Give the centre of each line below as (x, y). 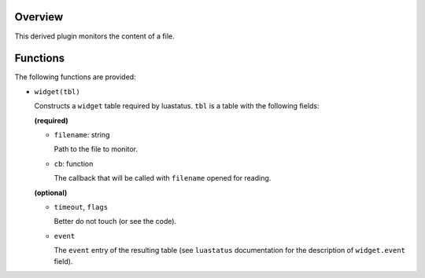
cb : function (74, 163)
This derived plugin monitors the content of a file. (94, 36)
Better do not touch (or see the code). (115, 221)
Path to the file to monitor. (96, 149)
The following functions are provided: (76, 77)
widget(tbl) (57, 91)
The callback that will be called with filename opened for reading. (163, 178)
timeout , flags (81, 207)
